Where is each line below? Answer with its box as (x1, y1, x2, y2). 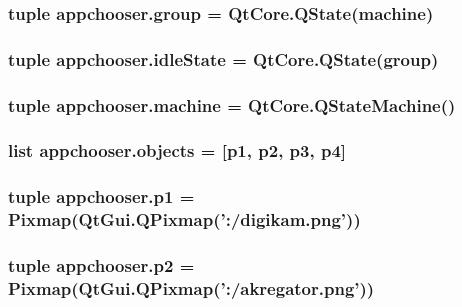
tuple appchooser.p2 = (8, 253, 195, 278)
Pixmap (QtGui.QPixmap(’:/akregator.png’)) (8, 275, 375, 300)
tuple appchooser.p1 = (8, 184, 195, 209)
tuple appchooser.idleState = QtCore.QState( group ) (8, 46, 439, 71)
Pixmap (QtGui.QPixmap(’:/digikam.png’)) (8, 207, 361, 232)
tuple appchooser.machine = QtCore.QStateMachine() (8, 92, 456, 117)
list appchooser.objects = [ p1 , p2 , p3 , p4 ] (8, 138, 347, 163)
